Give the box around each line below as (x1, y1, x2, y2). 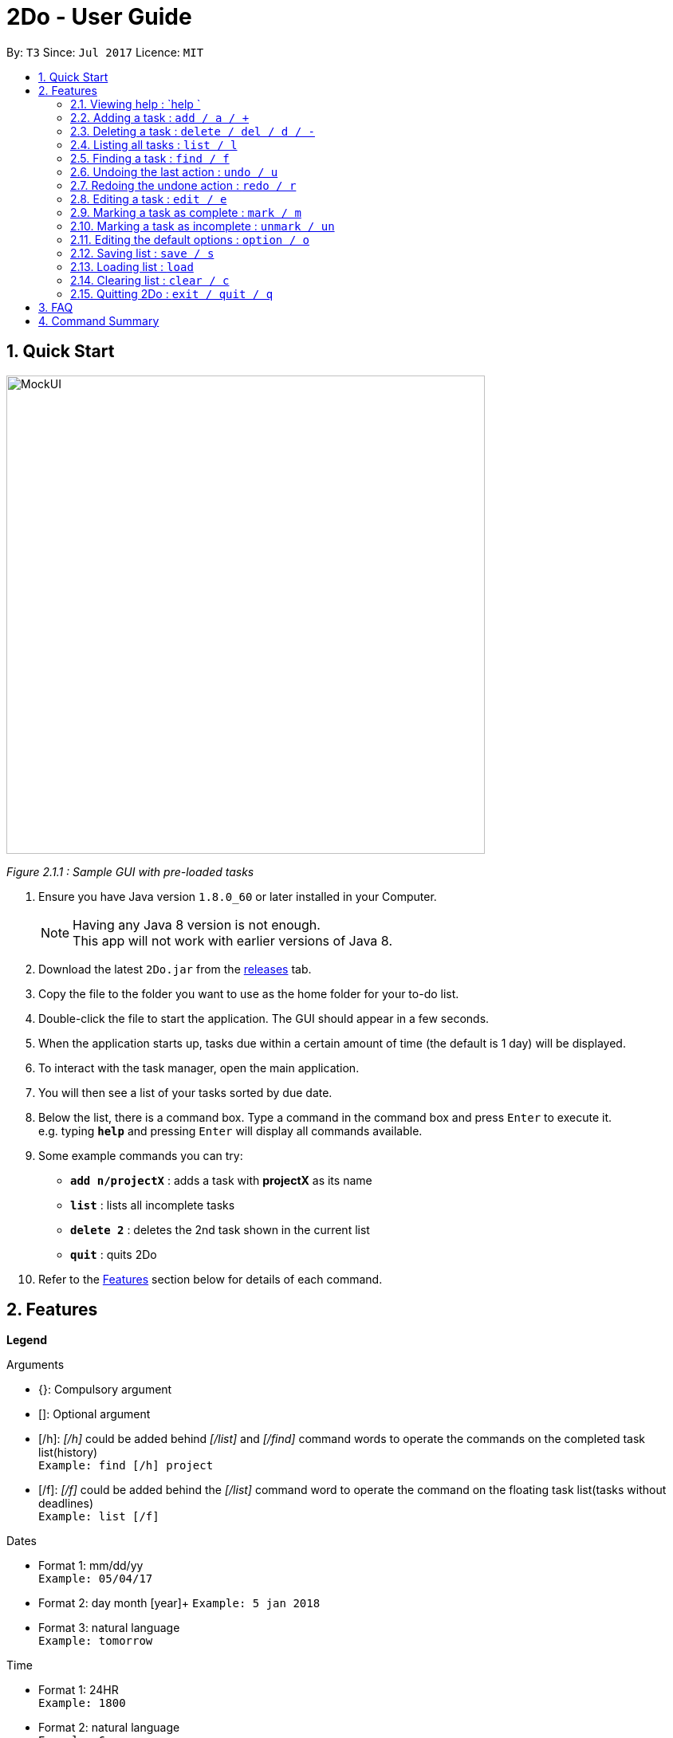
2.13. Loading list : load (70, 259, 194, 273)
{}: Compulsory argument (38, 1382, 172, 1397)
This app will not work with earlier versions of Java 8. (73, 932, 392, 949)
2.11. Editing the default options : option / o (70, 232, 309, 246)
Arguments (6, 1358, 65, 1372)
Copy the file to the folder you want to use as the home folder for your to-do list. (38, 986, 459, 1001)
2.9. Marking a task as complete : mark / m (70, 205, 301, 219)
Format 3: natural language (38, 1621, 180, 1635)
